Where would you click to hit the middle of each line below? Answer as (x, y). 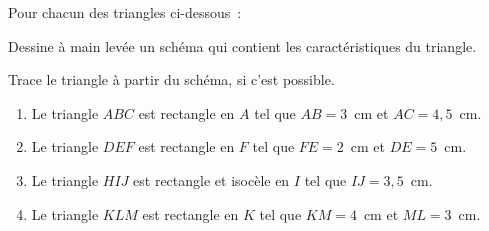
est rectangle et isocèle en (211, 179)
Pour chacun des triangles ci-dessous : (125, 12)
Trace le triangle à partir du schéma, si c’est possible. (171, 79)
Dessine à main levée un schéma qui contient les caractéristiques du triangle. (242, 45)
